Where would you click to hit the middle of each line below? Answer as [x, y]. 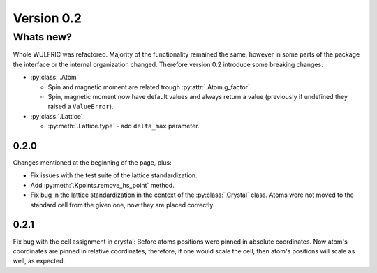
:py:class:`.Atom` [54, 78]
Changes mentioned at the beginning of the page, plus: [92, 163]
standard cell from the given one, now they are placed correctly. [123, 205]
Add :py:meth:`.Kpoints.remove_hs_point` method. [102, 185]
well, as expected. [39, 261]
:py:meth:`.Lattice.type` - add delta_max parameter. [124, 126]
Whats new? [43, 37]
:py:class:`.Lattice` [57, 116]
